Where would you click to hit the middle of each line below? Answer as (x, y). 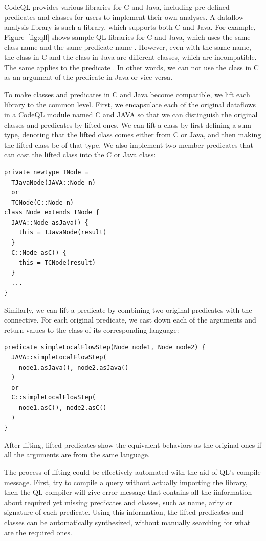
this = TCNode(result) (57, 263)
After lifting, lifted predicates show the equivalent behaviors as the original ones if (133, 444)
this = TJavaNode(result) (63, 233)
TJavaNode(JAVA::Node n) (53, 182)
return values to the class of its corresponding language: (92, 329)
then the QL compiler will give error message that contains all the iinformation (128, 492)
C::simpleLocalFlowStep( (53, 398)
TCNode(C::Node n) (43, 202)
